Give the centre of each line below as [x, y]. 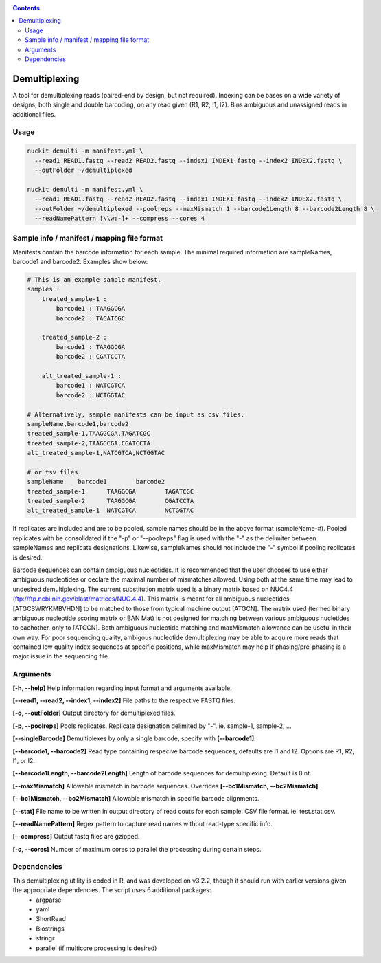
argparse [49, 900]
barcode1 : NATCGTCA [91, 386]
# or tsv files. [55, 472]
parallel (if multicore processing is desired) [96, 948]
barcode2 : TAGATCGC [91, 318]
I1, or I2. [24, 760]
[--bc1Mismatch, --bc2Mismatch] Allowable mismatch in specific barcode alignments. [136, 799]
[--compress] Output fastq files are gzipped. [76, 837]
